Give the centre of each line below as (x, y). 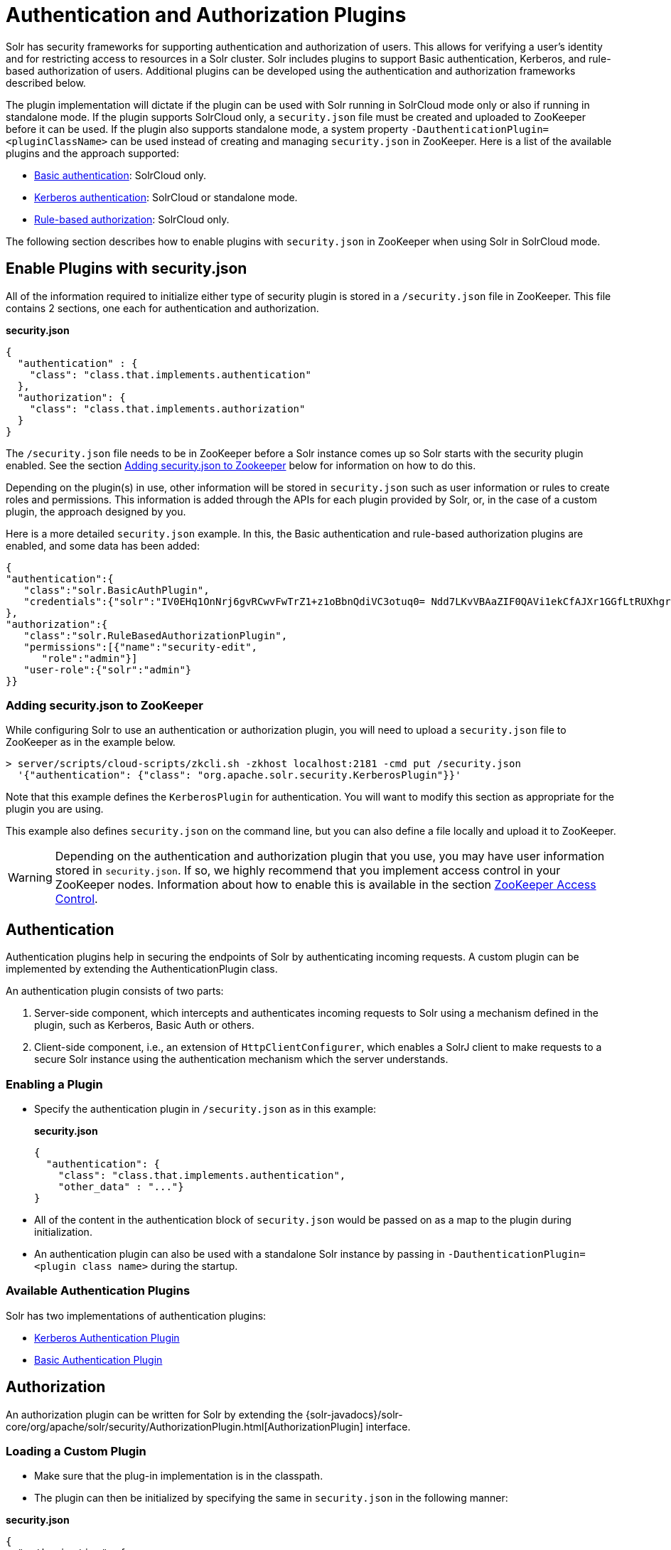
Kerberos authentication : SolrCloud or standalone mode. (166, 197)
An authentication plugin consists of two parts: (115, 991)
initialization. (63, 1231)
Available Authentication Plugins (98, 1291)
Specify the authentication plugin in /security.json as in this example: (205, 1108)
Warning (30, 878)
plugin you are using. (55, 809)
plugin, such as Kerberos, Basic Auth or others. (144, 1025)
